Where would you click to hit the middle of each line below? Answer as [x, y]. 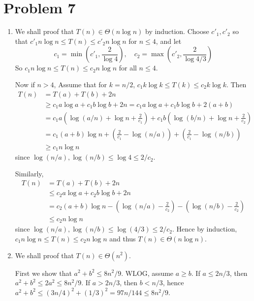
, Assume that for [80, 84]
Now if [25, 84]
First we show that [43, 273]
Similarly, [29, 173]
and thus [123, 238]
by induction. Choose [177, 31]
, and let [169, 41]
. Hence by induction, [205, 229]
